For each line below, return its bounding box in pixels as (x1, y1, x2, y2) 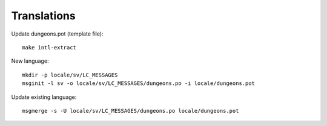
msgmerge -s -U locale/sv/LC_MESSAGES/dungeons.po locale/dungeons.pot (22, 107, 239, 114)
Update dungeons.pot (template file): (11, 30, 104, 37)
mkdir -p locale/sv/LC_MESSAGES (22, 71, 118, 78)
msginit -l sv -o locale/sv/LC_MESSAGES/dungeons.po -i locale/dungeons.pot (22, 80, 256, 87)
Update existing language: (11, 93, 77, 101)
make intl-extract (22, 44, 77, 51)
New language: (11, 57, 49, 65)
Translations (11, 9, 76, 22)
